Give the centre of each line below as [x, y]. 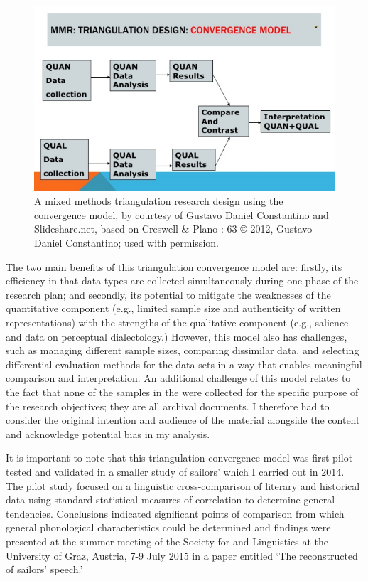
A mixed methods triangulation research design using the [159, 201]
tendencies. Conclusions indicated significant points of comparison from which [175, 513]
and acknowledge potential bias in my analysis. [108, 433]
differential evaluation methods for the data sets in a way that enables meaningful [184, 364]
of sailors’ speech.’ [44, 569]
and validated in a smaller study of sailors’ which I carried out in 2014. [190, 471]
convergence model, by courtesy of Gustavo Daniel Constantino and [182, 214]
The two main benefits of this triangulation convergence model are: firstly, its [174, 266]
